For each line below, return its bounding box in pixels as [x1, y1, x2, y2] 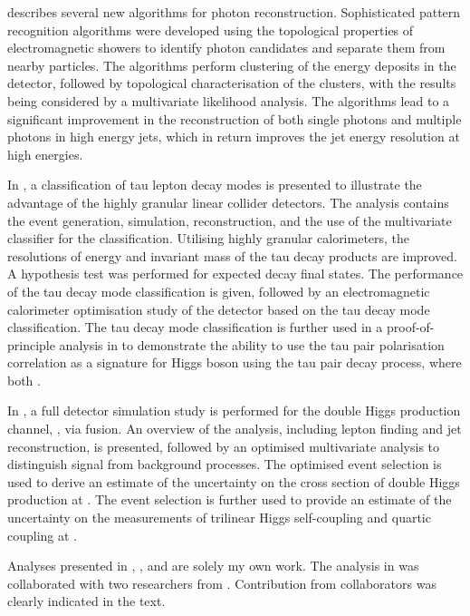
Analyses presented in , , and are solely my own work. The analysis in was [7, 556, 419, 575]
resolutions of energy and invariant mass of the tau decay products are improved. [7, 246, 457, 265]
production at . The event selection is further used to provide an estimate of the [7, 490, 452, 509]
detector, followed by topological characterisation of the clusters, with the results [7, 73, 456, 93]
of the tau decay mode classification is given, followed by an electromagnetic [7, 281, 430, 300]
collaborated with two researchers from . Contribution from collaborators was [7, 573, 436, 592]
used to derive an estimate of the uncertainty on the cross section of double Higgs [7, 472, 460, 491]
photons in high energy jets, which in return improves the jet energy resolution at [7, 127, 460, 146]
